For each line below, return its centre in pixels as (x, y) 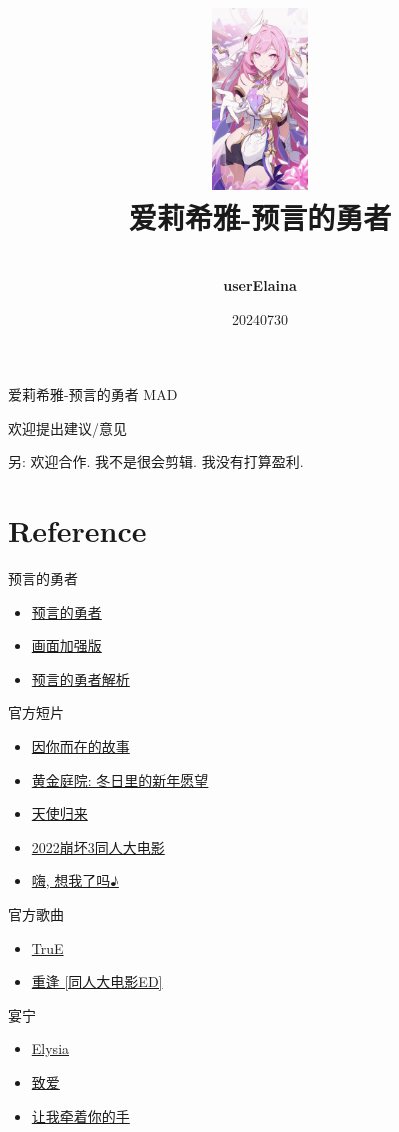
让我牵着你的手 (80, 1115)
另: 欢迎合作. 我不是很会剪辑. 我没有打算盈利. (156, 461)
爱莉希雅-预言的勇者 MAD (93, 394)
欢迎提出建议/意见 (67, 427)
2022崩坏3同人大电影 (98, 846)
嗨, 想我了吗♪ (75, 880)
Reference (77, 530)
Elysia (50, 1048)
